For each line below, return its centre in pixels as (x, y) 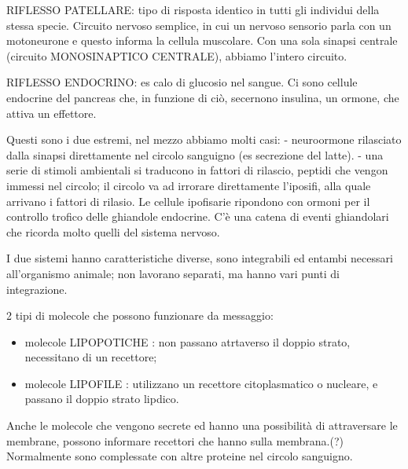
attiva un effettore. (51, 113)
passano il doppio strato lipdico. (102, 399)
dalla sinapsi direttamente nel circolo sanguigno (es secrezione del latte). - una (195, 154)
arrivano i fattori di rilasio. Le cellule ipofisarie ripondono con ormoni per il (188, 201)
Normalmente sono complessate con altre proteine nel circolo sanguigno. (180, 456)
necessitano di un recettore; (91, 357)
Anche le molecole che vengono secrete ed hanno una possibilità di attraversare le (202, 425)
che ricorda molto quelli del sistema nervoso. (113, 231)
